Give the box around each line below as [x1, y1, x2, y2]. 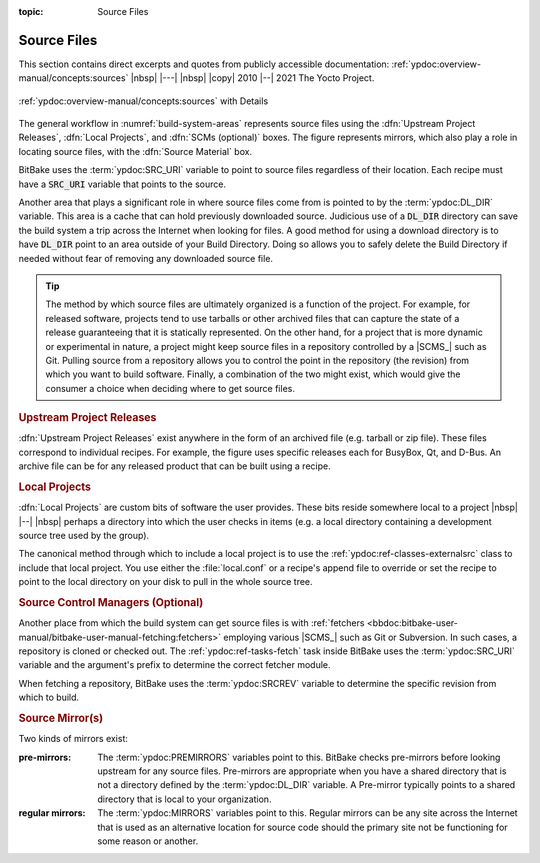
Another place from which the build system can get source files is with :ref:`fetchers [18, 617, 365, 629]
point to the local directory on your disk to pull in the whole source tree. [18, 576, 314, 588]
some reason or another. [97, 835, 199, 847]
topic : [18, 6, 44, 17]
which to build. [18, 691, 80, 704]
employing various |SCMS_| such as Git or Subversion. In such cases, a [223, 631, 518, 643]
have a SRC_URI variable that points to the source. [18, 178, 227, 190]
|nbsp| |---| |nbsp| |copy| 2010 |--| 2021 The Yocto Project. [130, 72, 375, 84]
